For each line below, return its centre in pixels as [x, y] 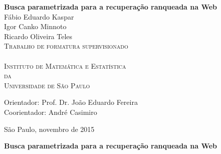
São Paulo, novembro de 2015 [49, 129]
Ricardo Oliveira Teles [38, 36]
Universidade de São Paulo [47, 85]
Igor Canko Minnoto [35, 26]
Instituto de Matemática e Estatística [65, 65]
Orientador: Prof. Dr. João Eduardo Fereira [71, 102]
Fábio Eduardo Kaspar [39, 16]
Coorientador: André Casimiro [51, 112]
